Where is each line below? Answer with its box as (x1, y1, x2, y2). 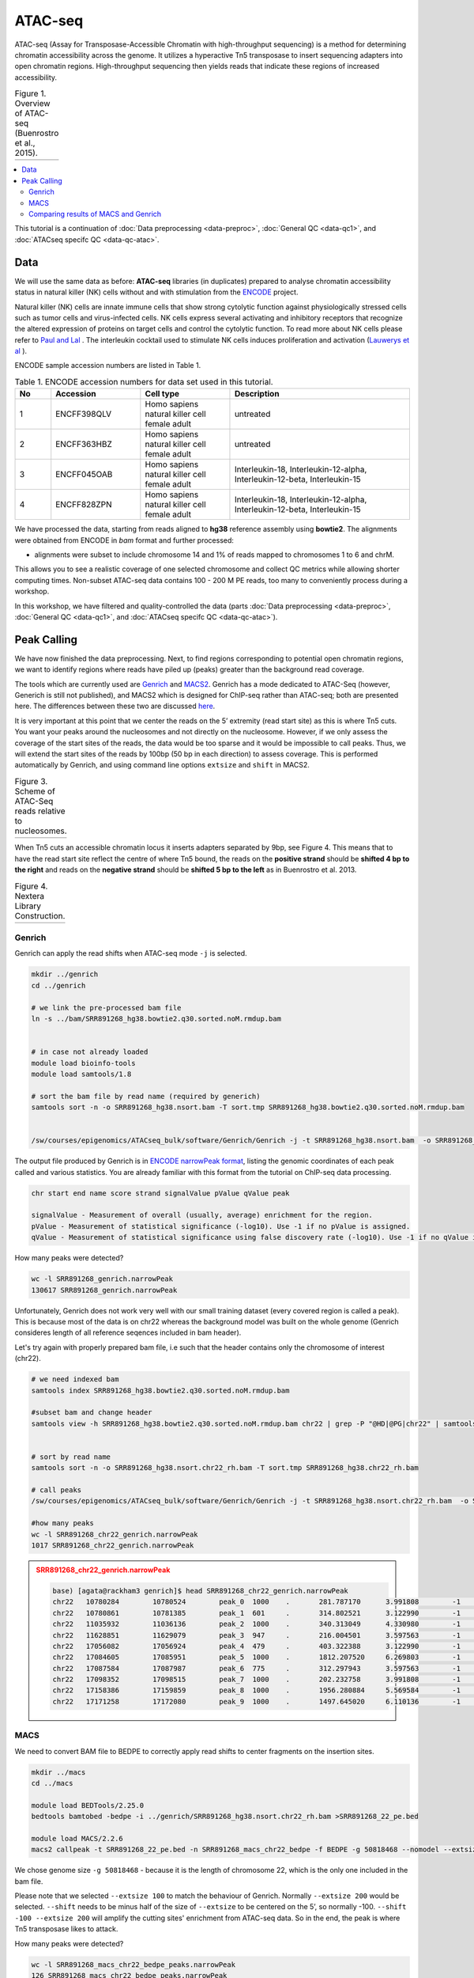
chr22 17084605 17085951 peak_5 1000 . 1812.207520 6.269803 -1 (52, 1653, 461, 1662)
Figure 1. (14, 88, 47, 99)
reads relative (14, 805, 66, 817)
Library (14, 900, 41, 911)
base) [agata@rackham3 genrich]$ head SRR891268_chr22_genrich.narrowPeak (52, 1586, 349, 1595)
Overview (14, 98, 51, 109)
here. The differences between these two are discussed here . (14, 701, 216, 711)
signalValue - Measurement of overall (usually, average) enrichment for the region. (31, 1211, 373, 1220)
